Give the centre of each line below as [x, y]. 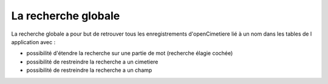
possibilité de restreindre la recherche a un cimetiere [92, 62]
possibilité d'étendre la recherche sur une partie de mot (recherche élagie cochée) [130, 53]
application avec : [33, 42]
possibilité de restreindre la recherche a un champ [89, 70]
